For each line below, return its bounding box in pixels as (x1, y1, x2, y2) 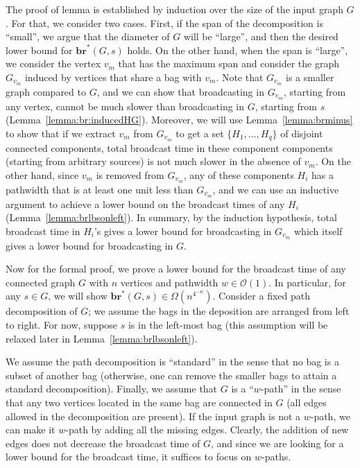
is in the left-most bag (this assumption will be (128, 318, 328, 332)
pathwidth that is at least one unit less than (6, 182, 194, 196)
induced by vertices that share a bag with (24, 69, 202, 84)
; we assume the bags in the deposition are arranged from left (88, 304, 350, 318)
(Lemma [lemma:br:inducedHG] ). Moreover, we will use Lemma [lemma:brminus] (6, 112, 353, 127)
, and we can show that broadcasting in (96, 84, 264, 98)
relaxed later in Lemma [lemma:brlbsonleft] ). (6, 331, 198, 345)
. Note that (216, 69, 264, 84)
